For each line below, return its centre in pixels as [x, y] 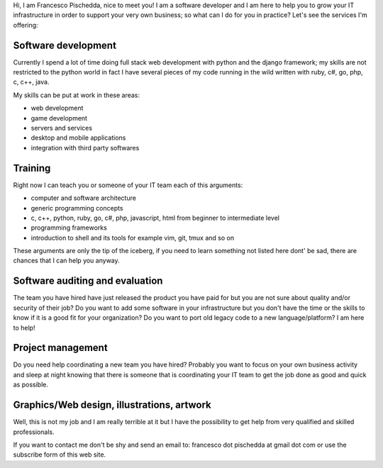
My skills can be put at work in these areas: [77, 95]
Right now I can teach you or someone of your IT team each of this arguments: [128, 185]
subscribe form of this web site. [60, 455]
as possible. [31, 385]
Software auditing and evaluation [88, 281]
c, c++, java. [31, 82]
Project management [60, 348]
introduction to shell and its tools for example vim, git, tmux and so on [132, 238]
